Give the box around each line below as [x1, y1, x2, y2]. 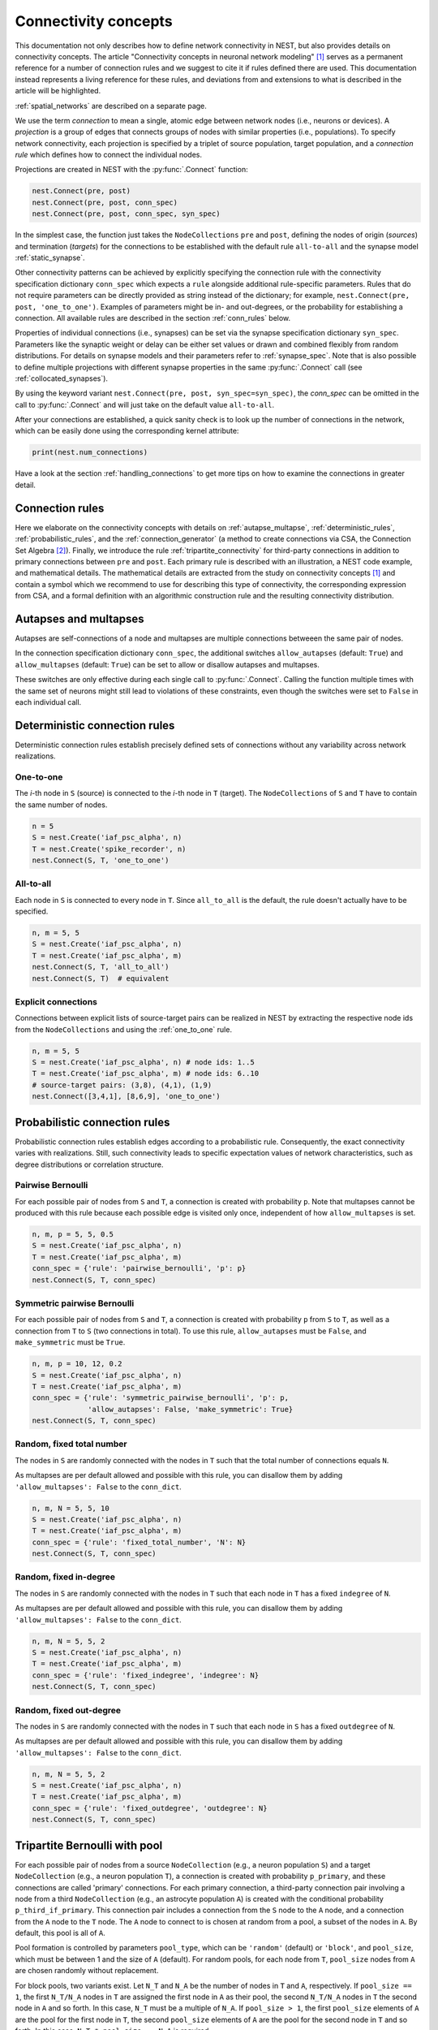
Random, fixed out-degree [15, 1704, 122, 1716]
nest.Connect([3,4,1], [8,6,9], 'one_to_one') [32, 1092, 221, 1101]
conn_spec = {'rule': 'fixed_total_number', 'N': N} [32, 1537, 247, 1547]
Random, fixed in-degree [15, 1571, 116, 1583]
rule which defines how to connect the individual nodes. [15, 150, 203, 160]
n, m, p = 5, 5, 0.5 [32, 1230, 114, 1239]
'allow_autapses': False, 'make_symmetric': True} [88, 1405, 294, 1414]
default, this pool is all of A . [15, 1929, 105, 1938]
